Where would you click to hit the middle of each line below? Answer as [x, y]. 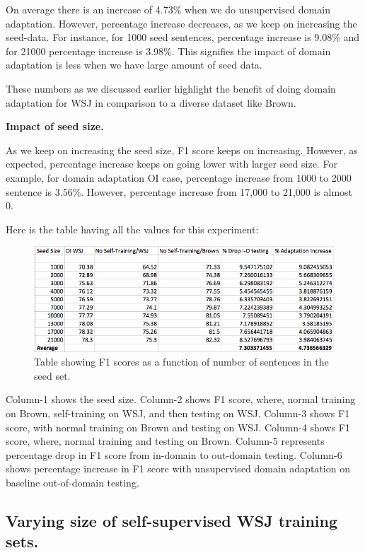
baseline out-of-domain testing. [73, 482]
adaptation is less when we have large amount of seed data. [134, 65]
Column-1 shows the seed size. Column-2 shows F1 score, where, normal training [181, 399]
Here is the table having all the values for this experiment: [132, 229]
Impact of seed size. [55, 126]
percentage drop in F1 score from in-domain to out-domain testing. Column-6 [174, 454]
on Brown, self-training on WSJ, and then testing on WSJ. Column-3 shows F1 [178, 413]
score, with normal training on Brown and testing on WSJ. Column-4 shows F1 [178, 427]
